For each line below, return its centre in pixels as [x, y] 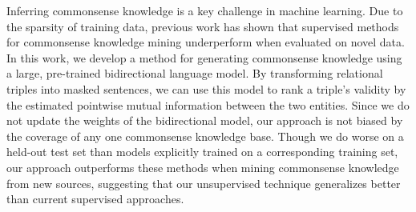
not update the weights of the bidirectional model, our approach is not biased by [205, 120]
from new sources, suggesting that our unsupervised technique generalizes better [204, 183]
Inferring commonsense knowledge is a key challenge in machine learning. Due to [205, 10]
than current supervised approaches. [95, 199]
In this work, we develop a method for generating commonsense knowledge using [204, 57]
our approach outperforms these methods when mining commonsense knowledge [203, 167]
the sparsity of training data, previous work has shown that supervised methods [203, 26]
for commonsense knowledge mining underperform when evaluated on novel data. [206, 42]
